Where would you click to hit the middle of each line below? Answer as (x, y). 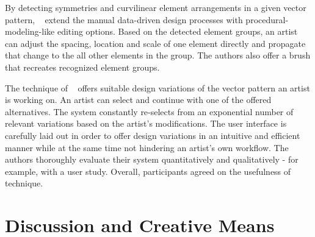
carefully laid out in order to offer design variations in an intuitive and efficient (153, 135)
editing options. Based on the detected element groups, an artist (177, 31)
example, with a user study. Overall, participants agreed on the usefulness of (148, 171)
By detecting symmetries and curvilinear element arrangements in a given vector (156, 7)
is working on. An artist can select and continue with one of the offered (138, 100)
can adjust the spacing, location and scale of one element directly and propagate (155, 43)
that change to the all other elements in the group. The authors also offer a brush (158, 55)
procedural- (267, 19)
